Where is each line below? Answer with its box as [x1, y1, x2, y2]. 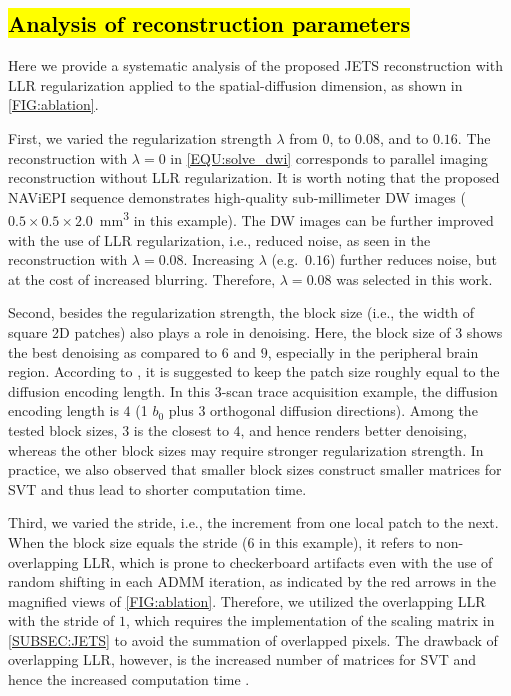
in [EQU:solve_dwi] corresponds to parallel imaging [170, 147, 488, 168]
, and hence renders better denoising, [240, 419, 467, 440]
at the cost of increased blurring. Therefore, [8, 268, 276, 289]
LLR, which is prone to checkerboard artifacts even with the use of [83, 551, 493, 572]
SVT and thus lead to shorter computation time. [8, 478, 307, 499]
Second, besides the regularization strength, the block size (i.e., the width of [8, 302, 474, 323]
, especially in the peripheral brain [267, 341, 479, 362]
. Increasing [183, 249, 255, 270]
